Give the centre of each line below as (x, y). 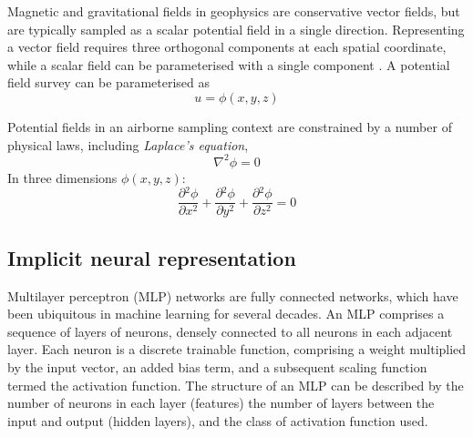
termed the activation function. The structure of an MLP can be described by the (236, 385)
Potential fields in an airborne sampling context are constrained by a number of (230, 126)
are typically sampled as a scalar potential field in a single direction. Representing (236, 29)
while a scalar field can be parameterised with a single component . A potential (229, 64)
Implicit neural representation (152, 257)
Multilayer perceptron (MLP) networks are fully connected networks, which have (233, 295)
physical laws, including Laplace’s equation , (128, 144)
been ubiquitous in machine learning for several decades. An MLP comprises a (226, 314)
